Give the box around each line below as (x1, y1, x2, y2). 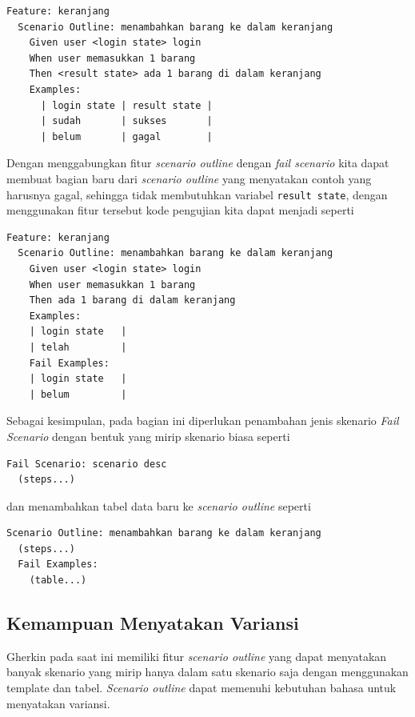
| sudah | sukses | (40, 115, 213, 127)
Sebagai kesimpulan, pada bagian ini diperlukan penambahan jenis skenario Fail (6, 412, 399, 429)
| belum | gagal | (40, 130, 213, 142)
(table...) (29, 575, 87, 587)
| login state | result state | (40, 99, 213, 111)
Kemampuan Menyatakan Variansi (6, 611, 299, 635)
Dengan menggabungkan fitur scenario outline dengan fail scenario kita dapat (6, 154, 389, 171)
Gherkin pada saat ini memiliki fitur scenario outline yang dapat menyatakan (6, 647, 387, 664)
